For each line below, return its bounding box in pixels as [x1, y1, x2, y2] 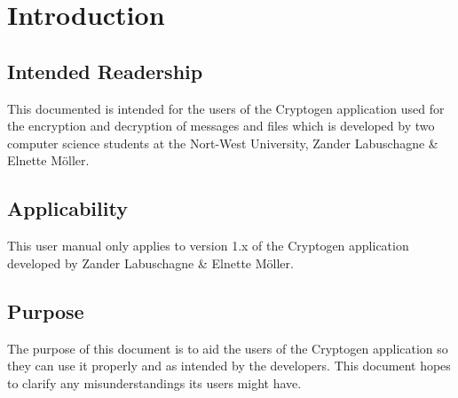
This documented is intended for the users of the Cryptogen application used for [7, 99, 445, 117]
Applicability [7, 195, 128, 222]
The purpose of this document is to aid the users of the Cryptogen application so [7, 338, 448, 357]
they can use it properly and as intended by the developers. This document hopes [7, 356, 451, 375]
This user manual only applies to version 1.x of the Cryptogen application [7, 236, 409, 255]
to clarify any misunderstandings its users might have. [7, 373, 302, 392]
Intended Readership [7, 57, 203, 84]
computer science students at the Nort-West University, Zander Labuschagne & [7, 133, 438, 152]
